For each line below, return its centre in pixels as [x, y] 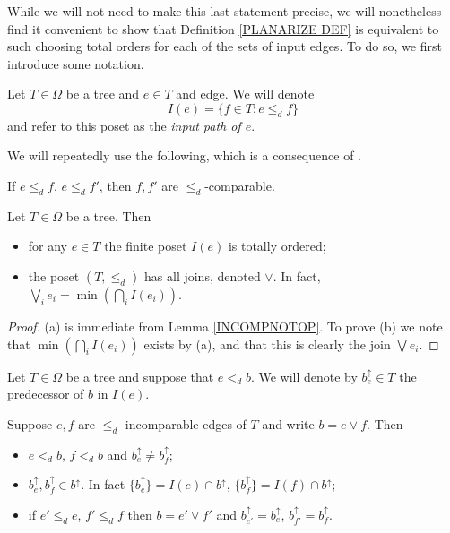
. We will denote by [304, 376]
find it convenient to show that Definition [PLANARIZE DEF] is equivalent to [223, 28]
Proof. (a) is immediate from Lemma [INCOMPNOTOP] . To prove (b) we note [225, 326]
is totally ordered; [277, 246]
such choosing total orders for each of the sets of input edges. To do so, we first [225, 46]
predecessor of [46, 394]
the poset [54, 275]
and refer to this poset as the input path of [124, 125]
